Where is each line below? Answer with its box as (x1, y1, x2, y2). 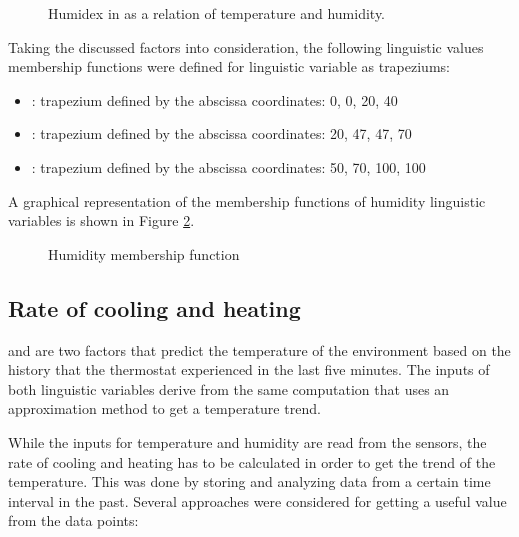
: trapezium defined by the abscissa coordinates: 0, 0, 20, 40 (31, 89, 398, 110)
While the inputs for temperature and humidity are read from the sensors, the (8, 431, 487, 452)
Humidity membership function (48, 243, 240, 264)
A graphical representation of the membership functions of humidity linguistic (8, 190, 486, 211)
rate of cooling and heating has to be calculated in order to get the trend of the (8, 451, 496, 472)
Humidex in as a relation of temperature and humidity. (48, 3, 386, 23)
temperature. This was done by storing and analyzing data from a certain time (8, 471, 491, 492)
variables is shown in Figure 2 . (8, 210, 195, 231)
